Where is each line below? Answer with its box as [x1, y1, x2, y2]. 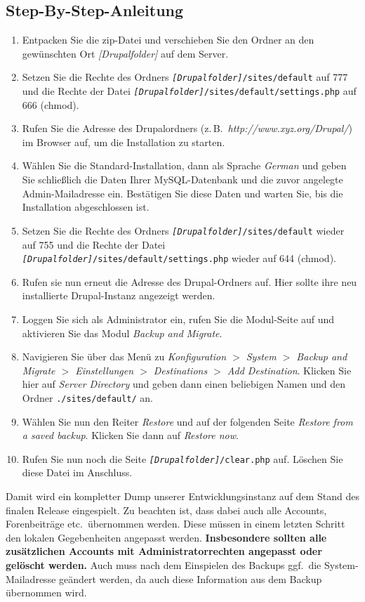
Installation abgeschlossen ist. [22, 199, 150, 214]
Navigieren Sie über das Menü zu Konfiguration [22, 349, 227, 364]
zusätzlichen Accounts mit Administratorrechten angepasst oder [6, 544, 322, 558]
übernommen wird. [6, 585, 87, 600]
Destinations [153, 362, 208, 377]
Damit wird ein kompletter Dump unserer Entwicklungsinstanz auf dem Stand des [6, 489, 359, 504]
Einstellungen [75, 362, 134, 377]
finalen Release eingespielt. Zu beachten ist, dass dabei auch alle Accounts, [6, 502, 327, 517]
